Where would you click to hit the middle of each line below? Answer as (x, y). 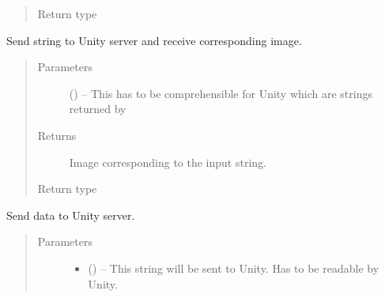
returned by (98, 109)
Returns (57, 135)
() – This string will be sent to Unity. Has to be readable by (234, 268)
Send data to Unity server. (71, 215)
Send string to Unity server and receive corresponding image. (154, 40)
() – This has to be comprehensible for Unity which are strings (221, 93)
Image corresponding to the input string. (168, 162)
